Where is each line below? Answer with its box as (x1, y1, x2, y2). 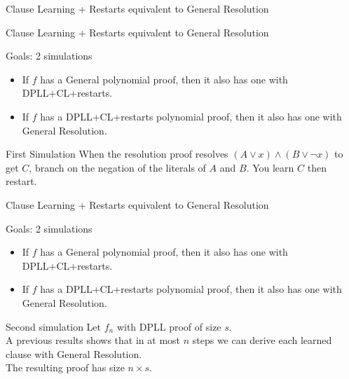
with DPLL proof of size (116, 319, 221, 333)
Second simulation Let (6, 319, 101, 333)
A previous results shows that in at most (6, 333, 181, 347)
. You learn (246, 160, 294, 174)
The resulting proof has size (6, 360, 125, 375)
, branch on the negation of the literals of (29, 160, 206, 174)
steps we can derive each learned (192, 333, 332, 347)
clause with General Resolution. (6, 346, 142, 361)
